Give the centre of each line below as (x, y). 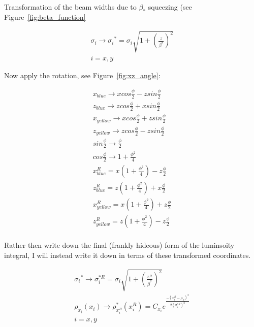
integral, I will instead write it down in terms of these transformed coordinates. (128, 255)
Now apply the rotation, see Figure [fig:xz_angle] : (82, 75)
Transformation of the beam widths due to (70, 7)
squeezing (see (170, 7)
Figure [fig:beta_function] (45, 17)
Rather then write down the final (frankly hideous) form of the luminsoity (119, 245)
